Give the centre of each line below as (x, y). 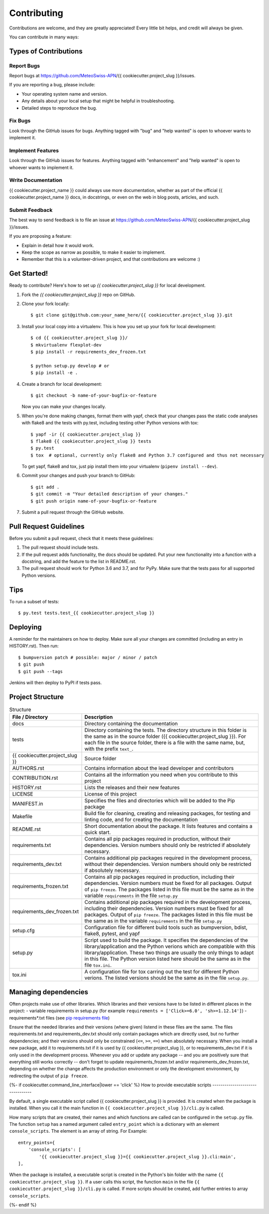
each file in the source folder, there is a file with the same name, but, (165, 743)
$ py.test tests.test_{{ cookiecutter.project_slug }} (86, 613)
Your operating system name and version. (65, 94)
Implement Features (34, 151)
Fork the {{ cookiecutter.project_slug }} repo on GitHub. (78, 295)
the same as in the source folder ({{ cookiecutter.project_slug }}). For (165, 736)
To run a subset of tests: (34, 601)
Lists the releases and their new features (132, 788)
